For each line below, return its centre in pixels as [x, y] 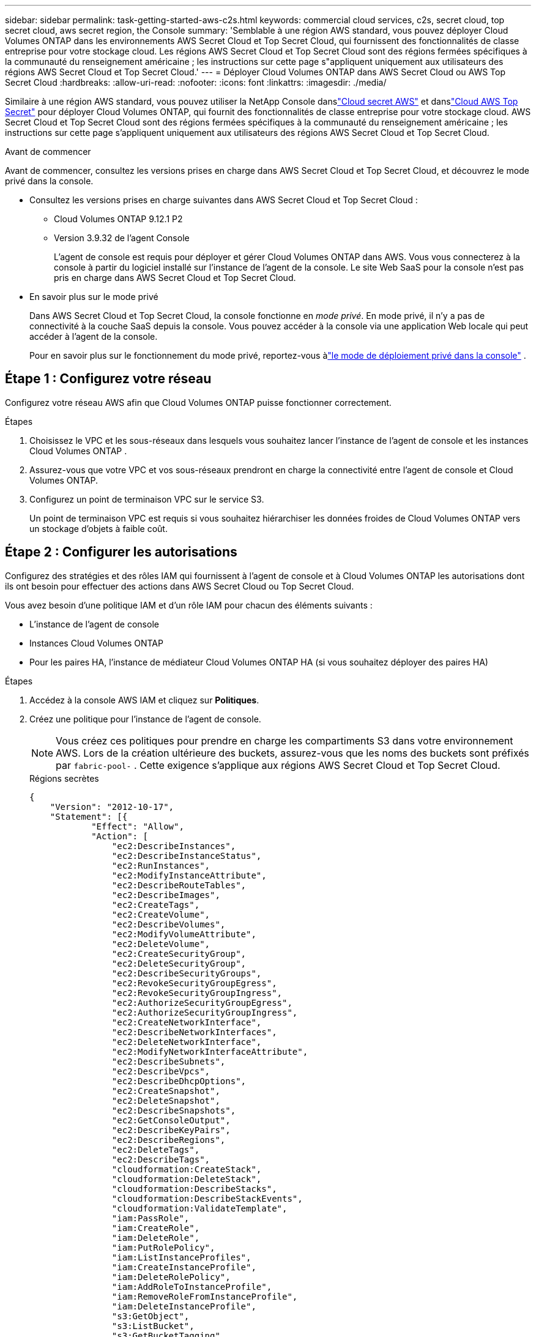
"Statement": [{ [89, 816]
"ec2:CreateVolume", [161, 914]
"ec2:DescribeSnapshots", [174, 1110]
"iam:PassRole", [151, 1218]
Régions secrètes [64, 778]
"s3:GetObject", [151, 1316]
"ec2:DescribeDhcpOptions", [179, 1081]
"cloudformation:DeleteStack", [187, 1179]
